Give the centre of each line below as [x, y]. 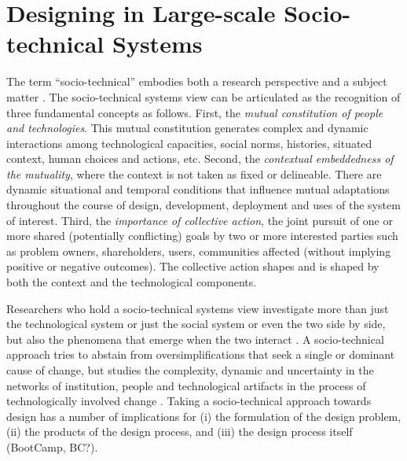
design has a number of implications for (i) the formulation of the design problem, [204, 416]
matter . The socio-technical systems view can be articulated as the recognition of [203, 96]
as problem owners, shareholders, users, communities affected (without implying [199, 251]
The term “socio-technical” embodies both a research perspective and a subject [197, 81]
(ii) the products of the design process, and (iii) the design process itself [180, 431]
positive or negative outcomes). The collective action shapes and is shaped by [193, 266]
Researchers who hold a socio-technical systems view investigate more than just [198, 308]
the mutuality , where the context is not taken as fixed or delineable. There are [194, 173]
